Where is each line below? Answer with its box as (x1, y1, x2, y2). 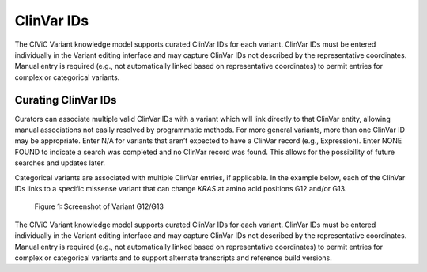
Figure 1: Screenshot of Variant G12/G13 (34, 202, 164, 211)
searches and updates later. (14, 158, 106, 168)
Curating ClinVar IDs (14, 93, 117, 107)
